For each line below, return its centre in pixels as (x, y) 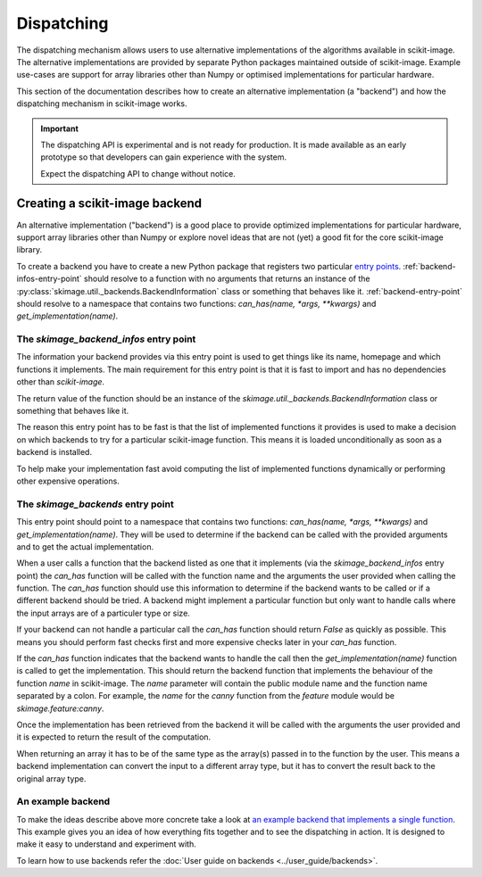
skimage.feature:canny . (60, 708)
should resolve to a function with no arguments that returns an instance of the (227, 279)
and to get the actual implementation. (85, 546)
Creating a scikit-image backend (109, 204)
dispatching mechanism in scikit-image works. (102, 103)
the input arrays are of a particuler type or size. (104, 613)
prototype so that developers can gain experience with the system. (164, 157)
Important (60, 128)
